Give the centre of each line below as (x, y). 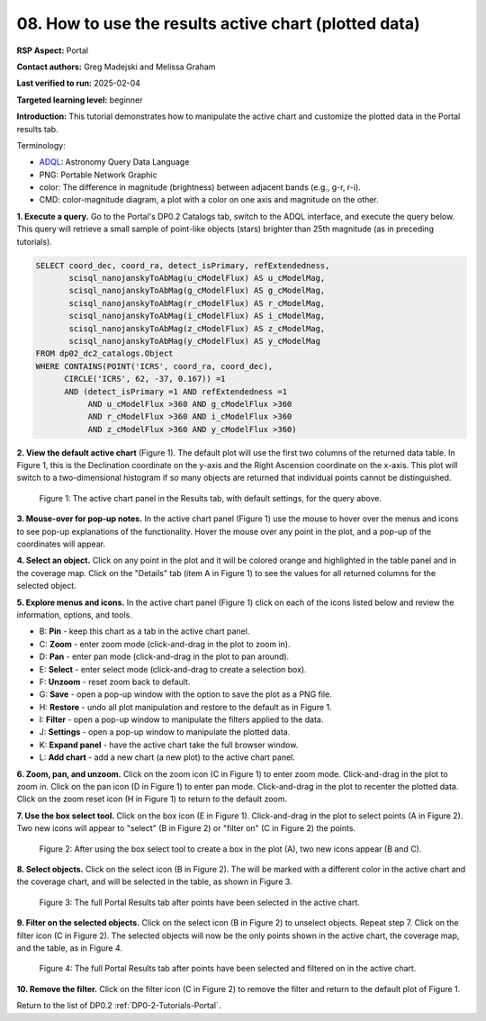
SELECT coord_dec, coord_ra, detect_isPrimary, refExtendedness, (183, 265)
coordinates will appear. (61, 544)
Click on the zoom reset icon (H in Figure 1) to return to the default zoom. (152, 799)
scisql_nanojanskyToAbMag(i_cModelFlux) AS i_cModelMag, (197, 316)
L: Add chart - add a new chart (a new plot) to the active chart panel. (167, 757)
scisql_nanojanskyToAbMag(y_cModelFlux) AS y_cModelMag (195, 341)
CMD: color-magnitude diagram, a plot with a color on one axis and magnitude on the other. (209, 200)
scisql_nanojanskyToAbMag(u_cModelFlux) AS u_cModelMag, (197, 278)
